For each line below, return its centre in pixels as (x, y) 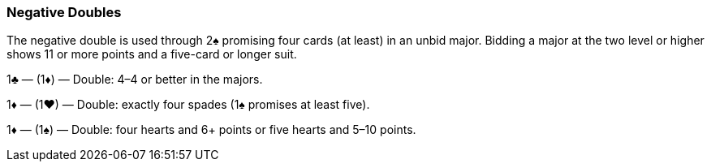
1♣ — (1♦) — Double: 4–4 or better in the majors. (135, 80)
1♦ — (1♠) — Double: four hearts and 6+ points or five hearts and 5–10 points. (211, 130)
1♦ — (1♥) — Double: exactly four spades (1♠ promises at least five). (188, 105)
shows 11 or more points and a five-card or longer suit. (152, 54)
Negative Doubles (64, 12)
